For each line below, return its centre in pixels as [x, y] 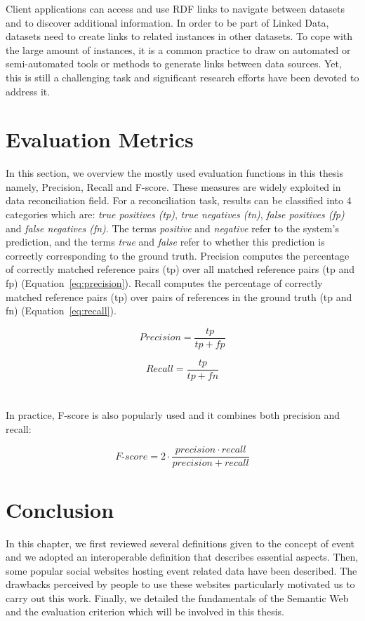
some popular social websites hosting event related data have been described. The [181, 570]
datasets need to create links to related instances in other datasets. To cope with [179, 36]
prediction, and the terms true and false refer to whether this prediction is [165, 242]
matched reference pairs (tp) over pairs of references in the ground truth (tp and [179, 296]
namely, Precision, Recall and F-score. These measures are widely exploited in [173, 186]
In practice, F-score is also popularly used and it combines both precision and [173, 415]
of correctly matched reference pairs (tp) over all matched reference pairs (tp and [180, 269]
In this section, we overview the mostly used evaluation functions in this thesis [174, 173]
